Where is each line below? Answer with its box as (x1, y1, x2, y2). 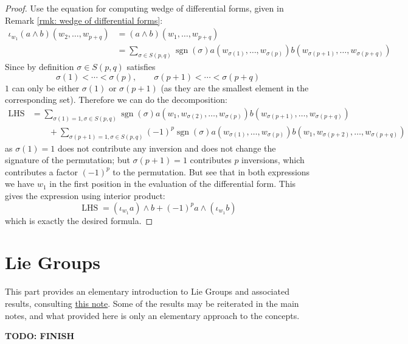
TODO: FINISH (5, 329, 75, 342)
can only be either (12, 81, 80, 94)
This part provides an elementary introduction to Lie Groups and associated (5, 285, 289, 298)
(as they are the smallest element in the (161, 81, 309, 94)
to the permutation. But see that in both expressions (112, 165, 310, 178)
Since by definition (5, 60, 74, 73)
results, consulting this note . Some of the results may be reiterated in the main (5, 297, 299, 309)
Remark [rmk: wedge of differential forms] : (5, 13, 163, 26)
